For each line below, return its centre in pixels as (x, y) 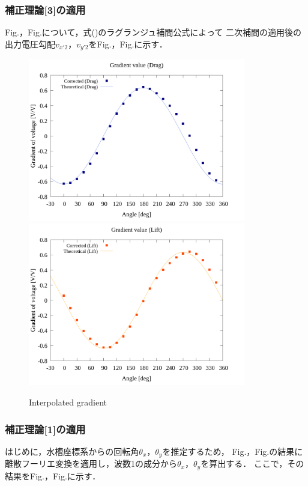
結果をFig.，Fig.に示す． (53, 475)
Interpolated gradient (68, 402)
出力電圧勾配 (30, 44)
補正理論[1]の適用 (45, 429)
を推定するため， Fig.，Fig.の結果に (233, 451)
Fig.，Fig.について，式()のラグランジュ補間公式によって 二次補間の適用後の (153, 32)
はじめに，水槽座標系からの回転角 (72, 451)
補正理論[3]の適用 (45, 9)
